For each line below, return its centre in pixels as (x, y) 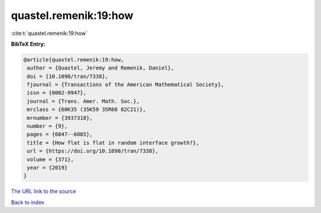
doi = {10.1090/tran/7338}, (68, 76)
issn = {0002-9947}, (57, 93)
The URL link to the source (44, 191)
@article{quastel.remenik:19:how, (74, 60)
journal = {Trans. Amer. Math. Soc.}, (83, 101)
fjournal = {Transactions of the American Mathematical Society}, (126, 85)
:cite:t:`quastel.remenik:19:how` (49, 33)
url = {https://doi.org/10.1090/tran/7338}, (93, 151)
